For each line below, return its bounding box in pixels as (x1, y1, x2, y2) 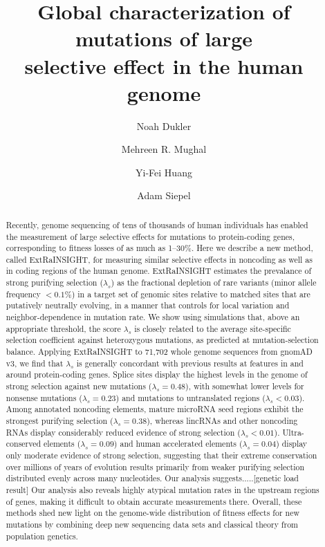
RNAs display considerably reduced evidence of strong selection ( (6, 426, 241, 438)
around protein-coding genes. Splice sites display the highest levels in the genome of (6, 369, 308, 380)
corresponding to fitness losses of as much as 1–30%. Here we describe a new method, (6, 242, 313, 254)
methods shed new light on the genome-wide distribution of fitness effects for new (6, 507, 299, 519)
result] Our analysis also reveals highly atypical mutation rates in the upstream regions (6, 483, 319, 495)
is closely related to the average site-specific (134, 322, 291, 334)
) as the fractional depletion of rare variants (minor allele (111, 277, 317, 288)
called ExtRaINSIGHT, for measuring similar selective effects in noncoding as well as (6, 253, 313, 265)
